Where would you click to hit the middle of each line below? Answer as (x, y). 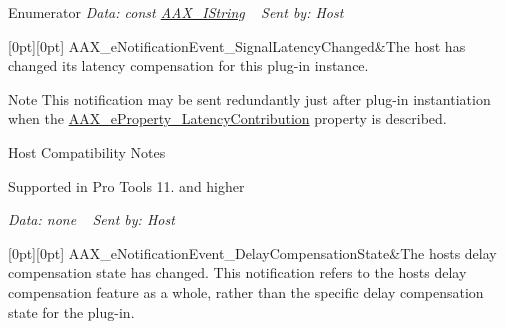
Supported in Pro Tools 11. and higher (126, 185)
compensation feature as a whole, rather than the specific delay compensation (246, 291)
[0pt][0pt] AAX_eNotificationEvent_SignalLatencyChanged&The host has (237, 45)
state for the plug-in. (71, 311)
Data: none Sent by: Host (91, 219)
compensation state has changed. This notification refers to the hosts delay (237, 272)
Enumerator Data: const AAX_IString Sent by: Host (176, 12)
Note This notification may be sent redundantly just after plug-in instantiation (249, 98)
